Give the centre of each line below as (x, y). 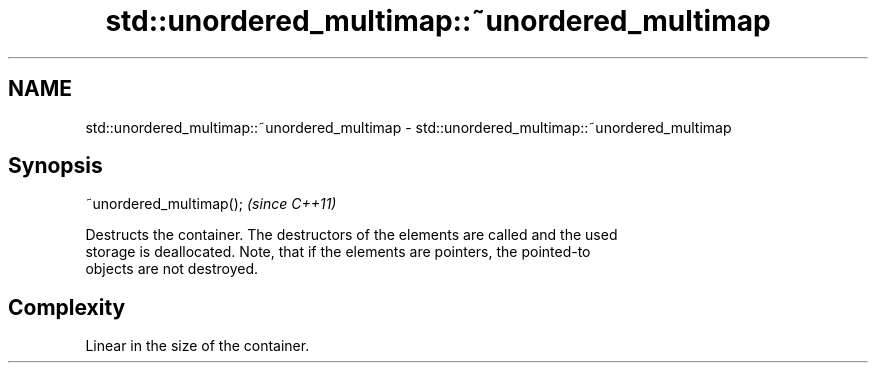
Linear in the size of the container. (197, 346)
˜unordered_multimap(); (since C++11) (211, 204)
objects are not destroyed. (172, 269)
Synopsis (55, 166)
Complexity (67, 307)
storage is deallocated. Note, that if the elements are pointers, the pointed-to (338, 252)
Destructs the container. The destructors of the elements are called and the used (351, 235)
